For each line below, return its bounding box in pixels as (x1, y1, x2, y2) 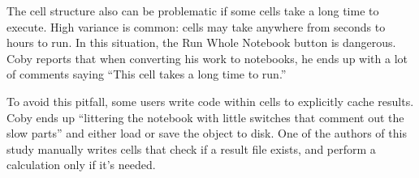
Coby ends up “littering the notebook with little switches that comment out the (6, 108, 404, 125)
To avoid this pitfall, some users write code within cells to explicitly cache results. (6, 92, 414, 109)
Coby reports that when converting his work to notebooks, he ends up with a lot (6, 49, 408, 66)
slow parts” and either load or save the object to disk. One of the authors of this (6, 125, 407, 142)
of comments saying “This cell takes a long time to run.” (6, 66, 287, 83)
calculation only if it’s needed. (6, 156, 156, 173)
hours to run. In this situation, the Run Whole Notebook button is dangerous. (6, 34, 396, 51)
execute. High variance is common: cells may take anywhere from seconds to (6, 18, 386, 35)
